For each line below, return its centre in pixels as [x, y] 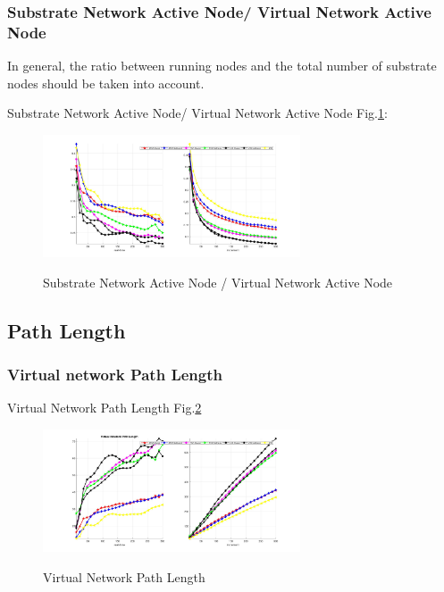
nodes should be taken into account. [106, 83]
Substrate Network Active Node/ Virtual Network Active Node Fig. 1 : [197, 113]
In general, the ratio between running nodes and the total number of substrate [222, 66]
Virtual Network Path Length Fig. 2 [105, 408]
